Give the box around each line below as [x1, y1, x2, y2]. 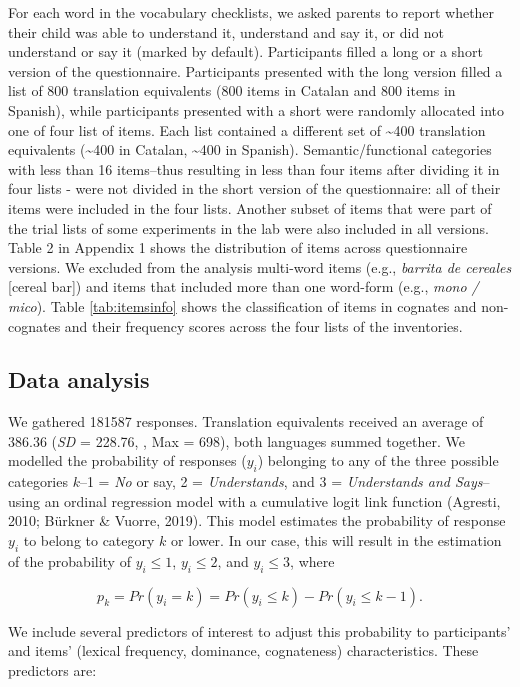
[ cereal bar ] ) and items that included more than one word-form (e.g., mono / [8, 276, 479, 297]
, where [290, 550, 335, 571]
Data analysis [8, 364, 150, 395]
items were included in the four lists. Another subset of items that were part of [8, 197, 492, 218]
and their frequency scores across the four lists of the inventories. [64, 315, 463, 336]
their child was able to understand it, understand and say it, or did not [8, 21, 445, 42]
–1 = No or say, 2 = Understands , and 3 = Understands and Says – [79, 471, 490, 492]
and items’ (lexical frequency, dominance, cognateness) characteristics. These [8, 640, 479, 661]
